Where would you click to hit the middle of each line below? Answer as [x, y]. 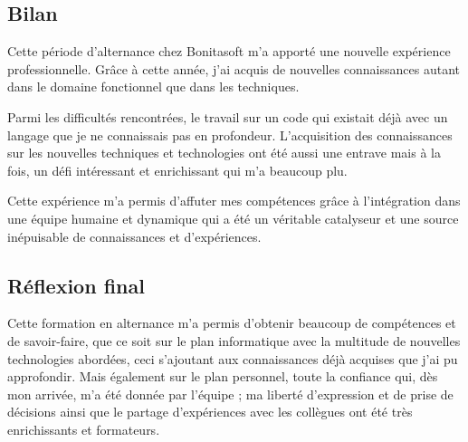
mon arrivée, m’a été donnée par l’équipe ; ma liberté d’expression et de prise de [230, 394]
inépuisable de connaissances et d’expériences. [134, 236]
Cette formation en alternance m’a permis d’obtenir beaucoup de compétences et [232, 323]
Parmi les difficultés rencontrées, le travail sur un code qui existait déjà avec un [228, 116]
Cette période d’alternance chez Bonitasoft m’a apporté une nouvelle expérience [229, 51]
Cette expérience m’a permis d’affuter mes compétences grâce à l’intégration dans [234, 201]
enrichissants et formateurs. [84, 429]
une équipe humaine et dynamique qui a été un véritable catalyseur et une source [233, 218]
